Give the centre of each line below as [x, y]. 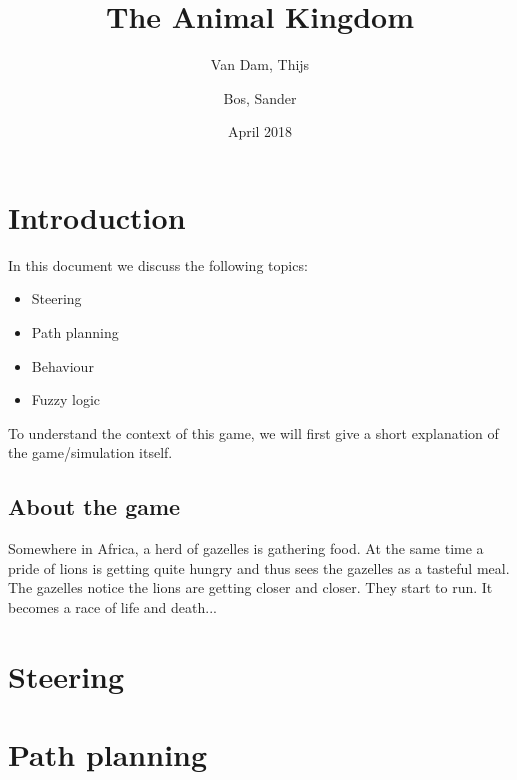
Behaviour [62, 365]
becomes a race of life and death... [112, 606]
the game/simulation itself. [90, 452]
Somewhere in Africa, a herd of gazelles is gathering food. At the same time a [246, 548]
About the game [94, 506]
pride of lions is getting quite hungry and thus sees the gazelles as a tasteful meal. [259, 567]
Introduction [97, 216]
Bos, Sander [260, 97]
